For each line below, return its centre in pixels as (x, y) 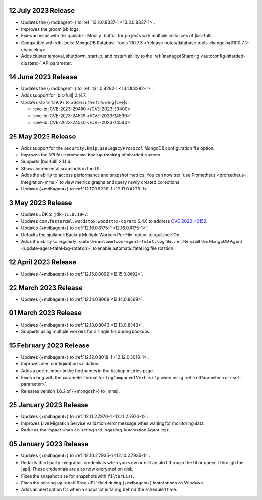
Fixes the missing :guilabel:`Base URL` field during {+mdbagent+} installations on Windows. (113, 483)
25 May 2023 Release (42, 136)
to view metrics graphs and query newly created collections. (120, 182)
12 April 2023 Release (43, 262)
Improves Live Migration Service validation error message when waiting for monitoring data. (113, 423)
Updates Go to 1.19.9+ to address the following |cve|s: (75, 102)
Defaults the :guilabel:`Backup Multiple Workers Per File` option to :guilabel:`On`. (101, 235)
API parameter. (57, 63)
